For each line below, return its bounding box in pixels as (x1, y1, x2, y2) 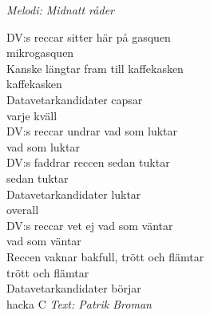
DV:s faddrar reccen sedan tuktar (6, 154, 170, 171)
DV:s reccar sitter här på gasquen (6, 28, 171, 45)
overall (6, 201, 39, 218)
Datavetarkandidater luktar (6, 185, 141, 202)
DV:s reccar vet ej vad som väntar (6, 216, 173, 233)
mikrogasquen (6, 44, 74, 61)
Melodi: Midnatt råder (6, 2, 114, 18)
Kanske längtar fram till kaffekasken (6, 59, 184, 76)
